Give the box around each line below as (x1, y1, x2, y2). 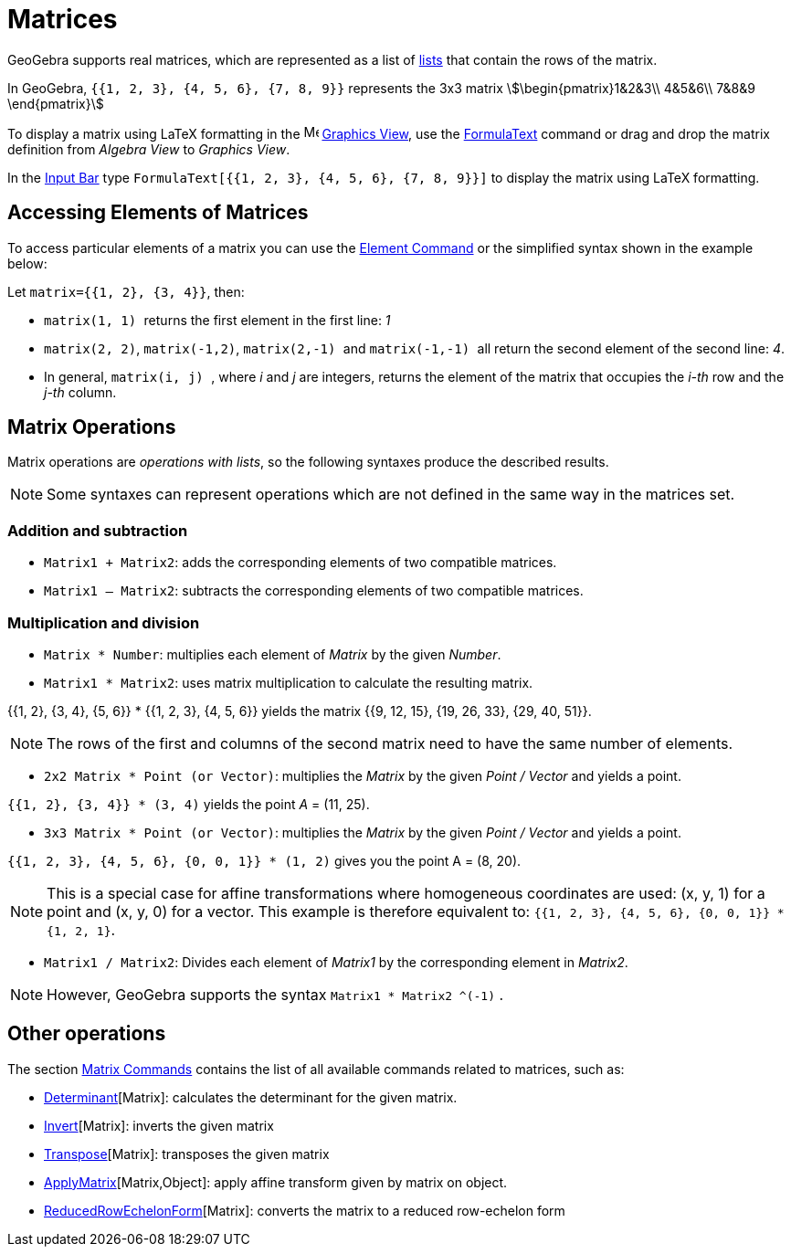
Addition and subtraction (7, 521, 188, 540)
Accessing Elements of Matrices (7, 201, 309, 225)
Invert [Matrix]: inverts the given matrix (44, 1117, 274, 1133)
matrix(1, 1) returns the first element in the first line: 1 (44, 311, 391, 328)
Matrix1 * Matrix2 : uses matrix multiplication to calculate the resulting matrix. (44, 674, 533, 690)
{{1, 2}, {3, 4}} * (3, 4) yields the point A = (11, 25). (7, 796, 370, 812)
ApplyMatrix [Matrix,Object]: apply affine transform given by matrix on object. (44, 1174, 508, 1190)
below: (7, 255, 47, 271)
